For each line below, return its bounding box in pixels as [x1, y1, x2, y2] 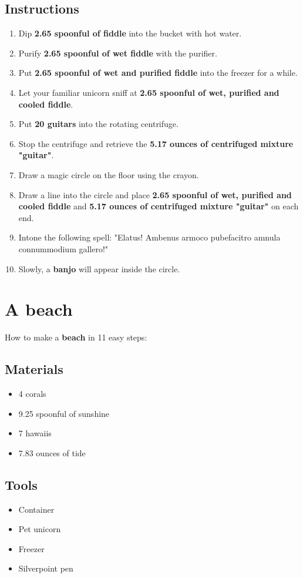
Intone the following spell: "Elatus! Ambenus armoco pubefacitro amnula [18, 231, 281, 243]
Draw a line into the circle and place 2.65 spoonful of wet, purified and [18, 188, 292, 201]
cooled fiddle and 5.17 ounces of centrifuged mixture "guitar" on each [18, 200, 299, 212]
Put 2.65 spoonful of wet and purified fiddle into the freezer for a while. [18, 66, 298, 79]
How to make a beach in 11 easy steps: [5, 331, 147, 343]
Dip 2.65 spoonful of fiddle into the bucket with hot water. [18, 27, 242, 39]
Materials [5, 360, 63, 378]
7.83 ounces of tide [18, 446, 86, 459]
